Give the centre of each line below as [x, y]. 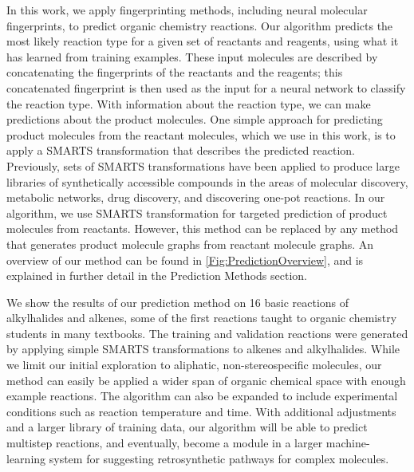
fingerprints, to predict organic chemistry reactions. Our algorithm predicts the [200, 25]
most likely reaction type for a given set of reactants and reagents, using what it [203, 41]
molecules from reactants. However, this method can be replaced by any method [203, 228]
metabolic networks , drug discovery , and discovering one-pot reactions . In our [196, 197]
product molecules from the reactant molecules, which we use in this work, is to [201, 134]
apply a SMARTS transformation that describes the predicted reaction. [181, 150]
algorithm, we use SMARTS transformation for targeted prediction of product [197, 212]
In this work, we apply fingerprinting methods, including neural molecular [187, 10]
